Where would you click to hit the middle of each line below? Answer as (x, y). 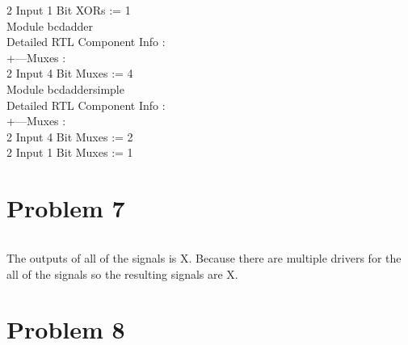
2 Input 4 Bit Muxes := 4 (70, 73)
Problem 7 (66, 208)
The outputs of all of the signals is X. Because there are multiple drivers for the (204, 258)
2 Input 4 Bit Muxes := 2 (70, 136)
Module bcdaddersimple (65, 88)
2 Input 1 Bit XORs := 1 (69, 10)
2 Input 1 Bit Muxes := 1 (70, 152)
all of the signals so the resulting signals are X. (122, 273)
